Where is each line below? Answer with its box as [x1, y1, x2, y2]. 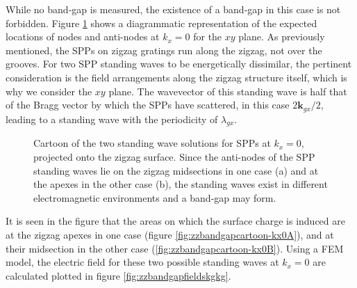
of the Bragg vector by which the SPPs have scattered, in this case [6, 97, 290, 112]
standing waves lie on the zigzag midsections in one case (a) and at [33, 163, 319, 177]
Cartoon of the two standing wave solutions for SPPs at [33, 136, 271, 150]
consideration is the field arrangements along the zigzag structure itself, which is [6, 70, 347, 84]
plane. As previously [238, 29, 325, 44]
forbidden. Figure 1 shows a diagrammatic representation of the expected [6, 15, 317, 30]
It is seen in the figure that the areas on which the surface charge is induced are [6, 214, 345, 228]
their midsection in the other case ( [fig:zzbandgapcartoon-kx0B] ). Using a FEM [6, 241, 344, 255]
